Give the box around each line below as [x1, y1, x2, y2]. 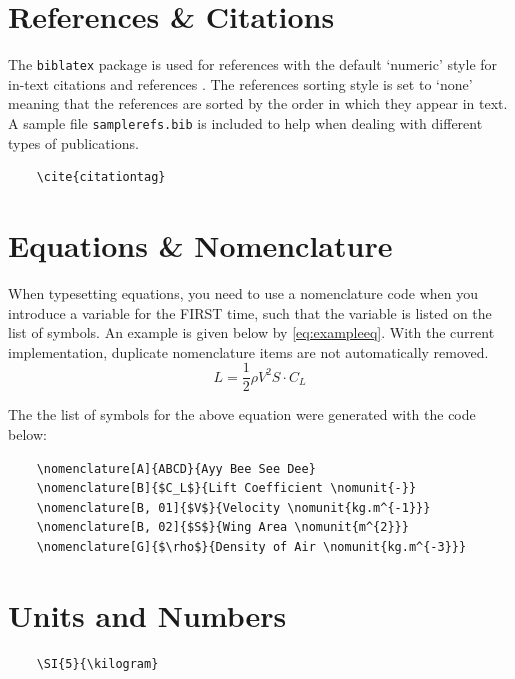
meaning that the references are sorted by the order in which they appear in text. [8, 93, 508, 114]
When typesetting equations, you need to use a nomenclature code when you [8, 282, 479, 303]
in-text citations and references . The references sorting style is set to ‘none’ [8, 73, 473, 94]
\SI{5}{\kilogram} [36, 656, 159, 671]
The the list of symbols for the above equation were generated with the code [8, 404, 476, 425]
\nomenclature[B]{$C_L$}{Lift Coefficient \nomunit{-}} [36, 481, 417, 496]
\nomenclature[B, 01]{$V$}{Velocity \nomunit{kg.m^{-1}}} [36, 500, 431, 515]
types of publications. [8, 132, 139, 153]
